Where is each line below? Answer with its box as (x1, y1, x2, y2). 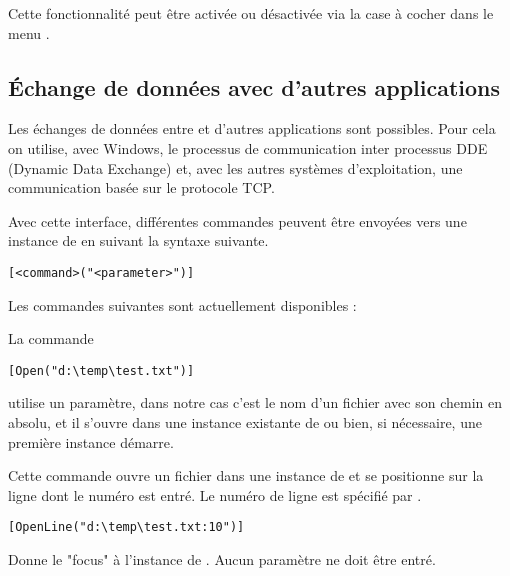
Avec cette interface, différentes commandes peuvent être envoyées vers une (8, 210, 467, 231)
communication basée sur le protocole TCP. (8, 177, 275, 198)
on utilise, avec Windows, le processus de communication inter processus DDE (8, 137, 488, 158)
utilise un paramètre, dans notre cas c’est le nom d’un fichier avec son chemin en (8, 392, 502, 413)
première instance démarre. (8, 431, 174, 452)
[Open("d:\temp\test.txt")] (8, 363, 195, 378)
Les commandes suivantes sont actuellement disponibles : (8, 294, 357, 315)
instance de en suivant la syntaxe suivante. (8, 230, 269, 251)
